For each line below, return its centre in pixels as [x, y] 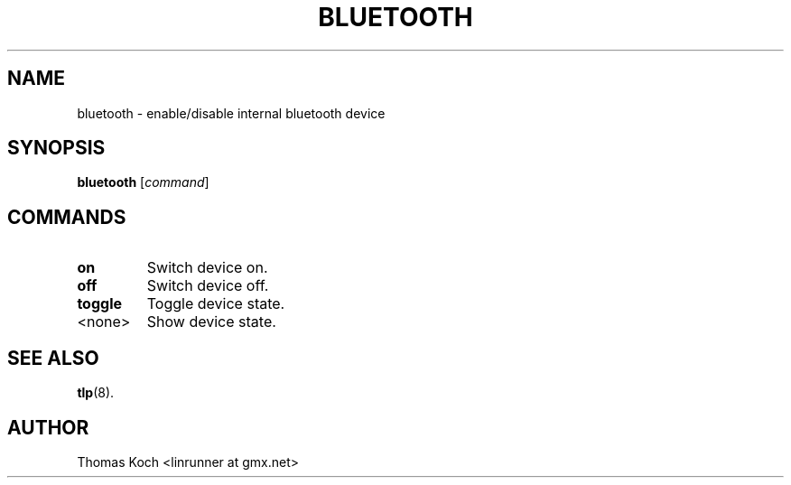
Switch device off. [208, 286]
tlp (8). [96, 393]
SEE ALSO [53, 358]
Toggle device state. [216, 304]
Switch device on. [207, 268]
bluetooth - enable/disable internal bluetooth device [231, 113]
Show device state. [211, 322]
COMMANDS [67, 217]
